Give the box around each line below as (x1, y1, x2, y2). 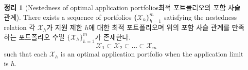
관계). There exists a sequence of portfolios (4, 12, 132, 22)
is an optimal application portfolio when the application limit (60, 49, 244, 59)
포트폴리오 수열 (18, 31, 65, 42)
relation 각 (4, 22, 35, 32)
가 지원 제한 (46, 22, 83, 32)
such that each (4, 49, 47, 59)
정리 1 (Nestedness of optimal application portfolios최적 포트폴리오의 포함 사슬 (4, 2, 241, 12)
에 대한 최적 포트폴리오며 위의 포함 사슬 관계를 (89, 22, 230, 32)
